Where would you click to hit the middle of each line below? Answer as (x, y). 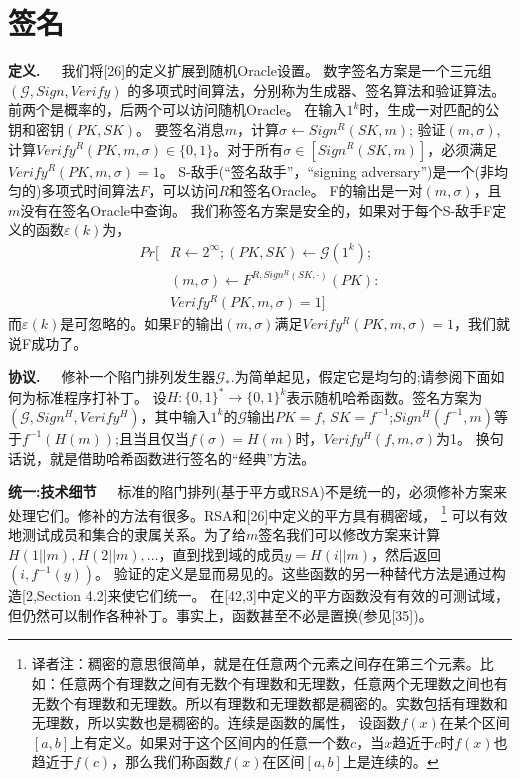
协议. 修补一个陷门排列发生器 (112, 376)
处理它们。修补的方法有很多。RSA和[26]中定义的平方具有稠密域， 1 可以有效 (258, 513)
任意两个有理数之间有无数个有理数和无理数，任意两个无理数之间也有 (283, 682)
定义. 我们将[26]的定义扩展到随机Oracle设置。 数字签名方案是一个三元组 (250, 70)
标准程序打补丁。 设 (101, 396)
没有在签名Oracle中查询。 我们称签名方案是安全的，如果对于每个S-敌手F (256, 209)
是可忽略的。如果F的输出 (142, 323)
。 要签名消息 (180, 128)
